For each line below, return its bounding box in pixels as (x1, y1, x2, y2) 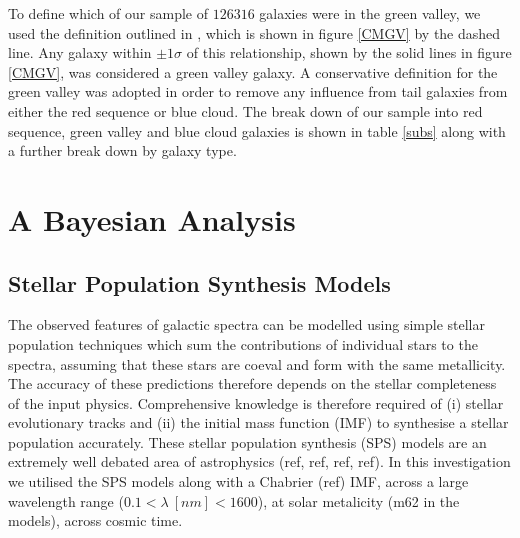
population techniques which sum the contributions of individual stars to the (8, 333, 478, 354)
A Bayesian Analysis (8, 198, 296, 239)
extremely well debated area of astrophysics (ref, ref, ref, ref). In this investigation (8, 451, 511, 472)
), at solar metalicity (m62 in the (257, 490, 460, 511)
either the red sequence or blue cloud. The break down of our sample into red (8, 100, 483, 121)
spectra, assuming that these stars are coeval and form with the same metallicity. (8, 353, 506, 374)
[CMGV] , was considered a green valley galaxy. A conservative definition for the (8, 61, 498, 82)
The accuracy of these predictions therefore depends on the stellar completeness (8, 373, 497, 394)
